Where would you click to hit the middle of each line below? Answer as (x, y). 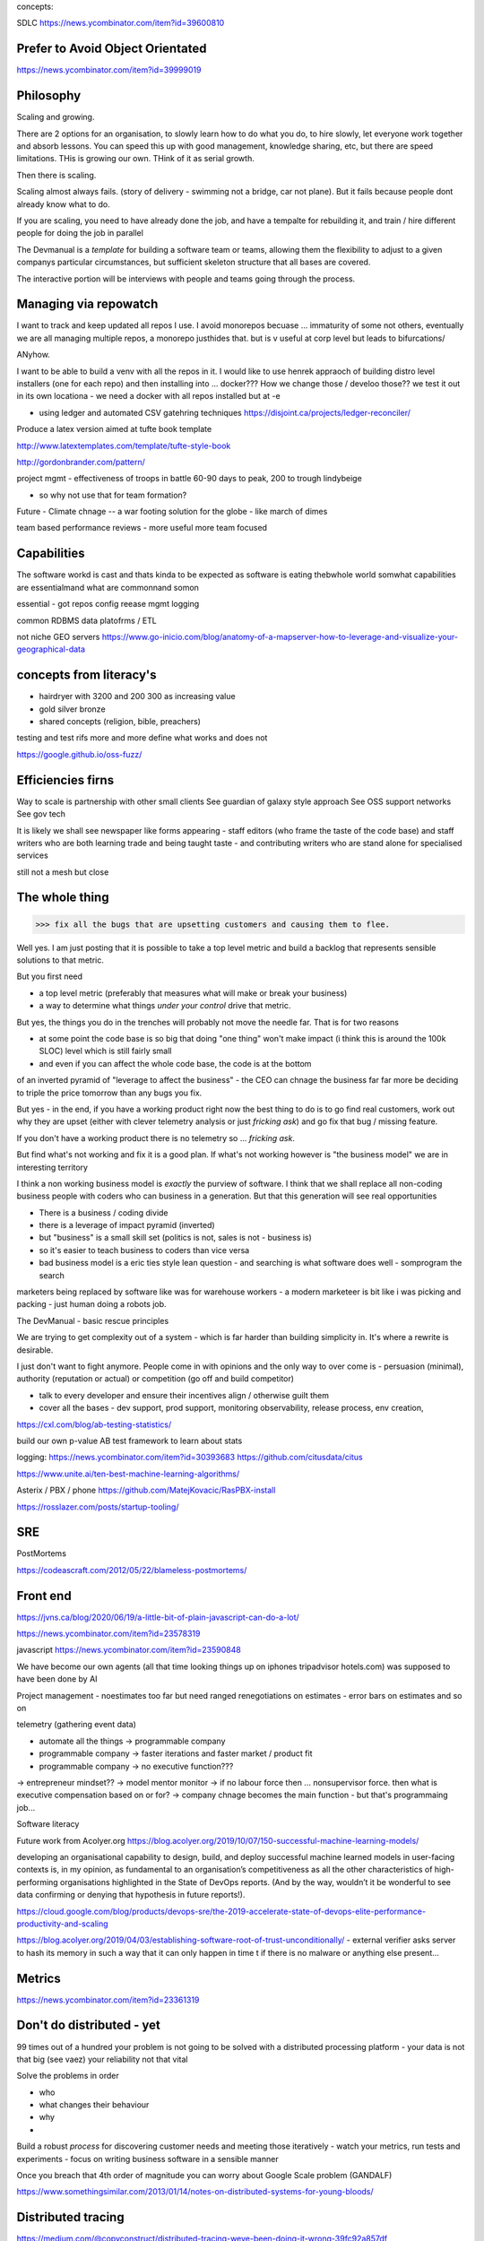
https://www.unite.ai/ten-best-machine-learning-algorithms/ (128, 1474)
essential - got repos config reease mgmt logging (108, 604)
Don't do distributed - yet (89, 2025)
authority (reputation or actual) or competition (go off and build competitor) (156, 1379)
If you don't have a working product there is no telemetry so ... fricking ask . (156, 1138)
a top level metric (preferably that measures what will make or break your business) (193, 993)
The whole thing (63, 898)
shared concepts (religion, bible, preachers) (120, 722)
